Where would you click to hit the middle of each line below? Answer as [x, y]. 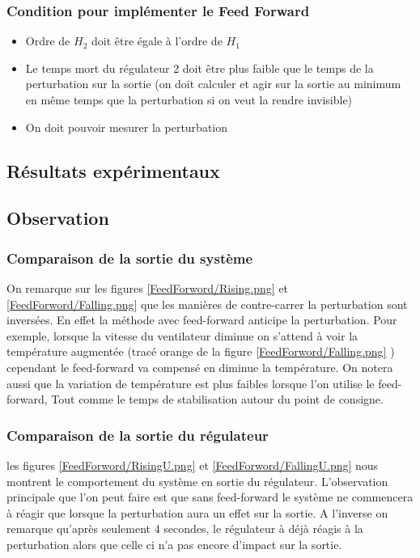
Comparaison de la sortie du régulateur [138, 435]
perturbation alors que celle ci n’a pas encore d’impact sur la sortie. [174, 544]
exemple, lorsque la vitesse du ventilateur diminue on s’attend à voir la [182, 335]
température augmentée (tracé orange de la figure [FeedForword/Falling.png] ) [201, 351]
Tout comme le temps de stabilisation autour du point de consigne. [217, 399]
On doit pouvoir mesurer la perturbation [127, 127]
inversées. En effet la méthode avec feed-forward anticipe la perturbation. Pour [202, 320]
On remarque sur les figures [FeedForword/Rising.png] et [148, 287]
